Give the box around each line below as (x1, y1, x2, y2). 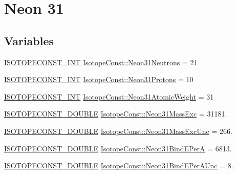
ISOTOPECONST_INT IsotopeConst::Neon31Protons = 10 (4, 74, 193, 85)
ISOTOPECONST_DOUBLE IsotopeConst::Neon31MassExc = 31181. (4, 108, 227, 119)
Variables (4, 32, 54, 48)
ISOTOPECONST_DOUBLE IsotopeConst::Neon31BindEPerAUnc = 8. (4, 160, 233, 171)
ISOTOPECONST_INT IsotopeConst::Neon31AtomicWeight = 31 (4, 91, 214, 102)
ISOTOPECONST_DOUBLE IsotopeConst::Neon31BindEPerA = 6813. (4, 143, 232, 153)
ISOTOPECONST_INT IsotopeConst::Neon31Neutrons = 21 (4, 56, 198, 67)
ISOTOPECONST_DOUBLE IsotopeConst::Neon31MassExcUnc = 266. (4, 125, 232, 136)
